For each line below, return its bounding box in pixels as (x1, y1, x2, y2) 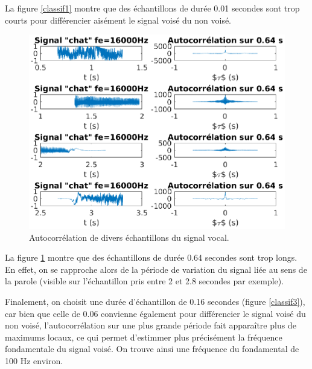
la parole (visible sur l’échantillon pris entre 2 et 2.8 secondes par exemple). (5, 275, 284, 287)
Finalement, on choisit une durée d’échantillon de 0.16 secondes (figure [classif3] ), (5, 295, 305, 308)
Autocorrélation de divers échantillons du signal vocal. (29, 230, 229, 243)
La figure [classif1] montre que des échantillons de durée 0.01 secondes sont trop (5, 2, 300, 14)
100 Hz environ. (5, 354, 63, 367)
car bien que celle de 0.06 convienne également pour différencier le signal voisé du (5, 307, 306, 319)
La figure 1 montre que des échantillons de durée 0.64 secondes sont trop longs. (5, 251, 298, 264)
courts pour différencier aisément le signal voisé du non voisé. (5, 13, 232, 26)
